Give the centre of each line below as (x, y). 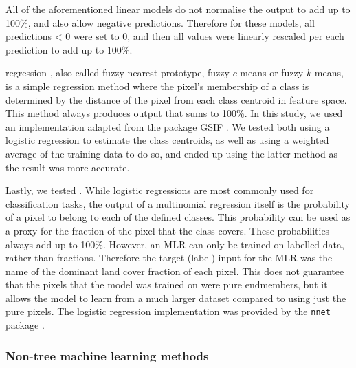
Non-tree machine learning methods (107, 355)
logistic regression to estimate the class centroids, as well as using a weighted (167, 140)
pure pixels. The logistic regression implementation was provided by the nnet (168, 311)
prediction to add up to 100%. (69, 49)
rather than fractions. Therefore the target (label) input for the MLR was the (169, 258)
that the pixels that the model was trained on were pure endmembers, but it (167, 284)
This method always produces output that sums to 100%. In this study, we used (174, 113)
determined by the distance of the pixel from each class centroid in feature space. (176, 99)
